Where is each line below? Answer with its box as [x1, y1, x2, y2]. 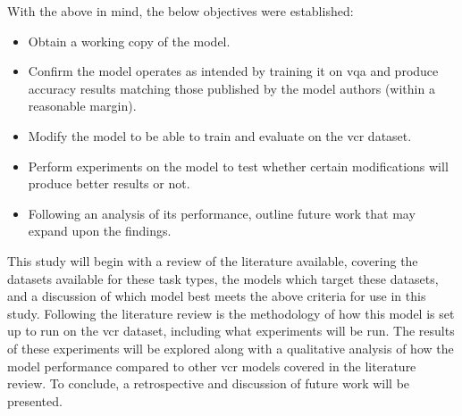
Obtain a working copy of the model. [28, 31, 231, 50]
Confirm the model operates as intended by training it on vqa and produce [28, 62, 439, 80]
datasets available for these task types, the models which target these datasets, [7, 269, 439, 287]
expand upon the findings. [28, 221, 172, 240]
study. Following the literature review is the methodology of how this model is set [7, 304, 455, 322]
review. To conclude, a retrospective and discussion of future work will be [7, 374, 410, 393]
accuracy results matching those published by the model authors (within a [28, 79, 435, 97]
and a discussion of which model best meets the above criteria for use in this [7, 287, 426, 305]
